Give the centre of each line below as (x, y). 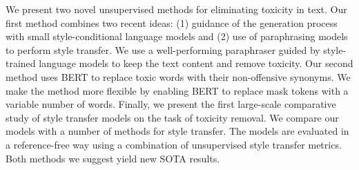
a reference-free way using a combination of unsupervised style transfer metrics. (174, 144)
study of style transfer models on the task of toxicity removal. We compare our (172, 117)
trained (21, 63)
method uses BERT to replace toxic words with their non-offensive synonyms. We (178, 76)
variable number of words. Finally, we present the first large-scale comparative (171, 104)
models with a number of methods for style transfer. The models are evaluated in (177, 131)
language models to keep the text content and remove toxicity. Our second (196, 63)
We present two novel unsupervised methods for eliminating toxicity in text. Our (176, 9)
